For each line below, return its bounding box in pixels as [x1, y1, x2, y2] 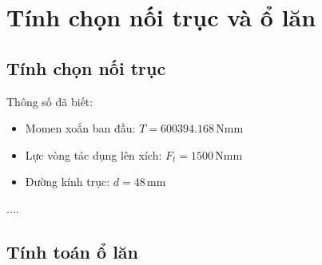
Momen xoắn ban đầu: [25, 120, 136, 136]
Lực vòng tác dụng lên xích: [25, 146, 162, 163]
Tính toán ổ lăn [6, 239, 139, 263]
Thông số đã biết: [6, 93, 93, 109]
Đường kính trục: [25, 173, 110, 190]
